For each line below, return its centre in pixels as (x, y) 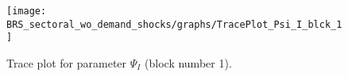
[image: (27, 11)
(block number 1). (188, 62)
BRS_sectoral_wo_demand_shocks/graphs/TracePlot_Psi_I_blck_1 (174, 24)
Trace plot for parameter (67, 62)
